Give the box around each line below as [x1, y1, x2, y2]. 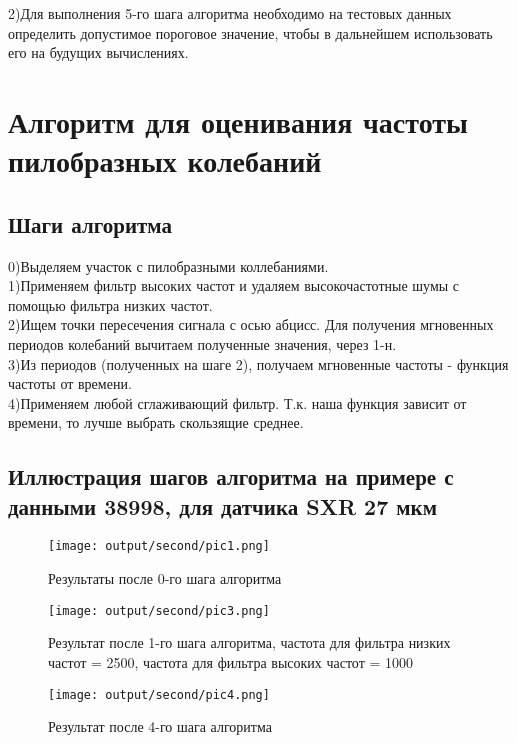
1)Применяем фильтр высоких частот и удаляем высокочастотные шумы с [8, 275, 460, 296]
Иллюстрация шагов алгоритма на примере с [8, 461, 454, 492]
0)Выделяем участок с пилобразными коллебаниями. [8, 255, 329, 276]
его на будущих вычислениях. [8, 42, 189, 63]
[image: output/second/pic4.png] [48, 687, 270, 702]
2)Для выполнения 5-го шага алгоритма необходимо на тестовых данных [8, 3, 452, 23]
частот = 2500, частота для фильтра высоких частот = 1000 [48, 651, 414, 672]
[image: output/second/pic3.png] [48, 603, 270, 618]
